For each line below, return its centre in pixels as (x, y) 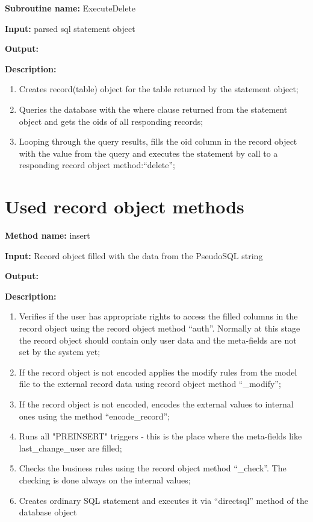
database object (48, 512)
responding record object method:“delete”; (97, 165)
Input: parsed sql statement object (70, 28)
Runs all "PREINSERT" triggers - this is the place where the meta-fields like (160, 436)
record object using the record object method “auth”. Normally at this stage (160, 328)
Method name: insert (48, 235)
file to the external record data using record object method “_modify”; (150, 384)
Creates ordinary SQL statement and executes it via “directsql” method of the (163, 500)
